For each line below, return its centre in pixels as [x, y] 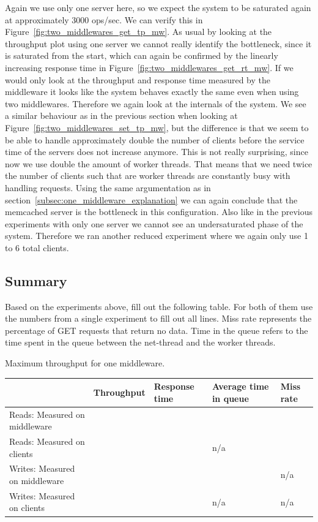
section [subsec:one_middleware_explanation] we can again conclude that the [151, 199]
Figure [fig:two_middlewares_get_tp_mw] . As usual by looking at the [139, 32]
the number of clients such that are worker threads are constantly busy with [148, 176]
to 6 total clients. [37, 247]
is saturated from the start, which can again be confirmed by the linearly [142, 55]
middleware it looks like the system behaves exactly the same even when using [152, 92]
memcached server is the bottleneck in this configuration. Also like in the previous [159, 212]
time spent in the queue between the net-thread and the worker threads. [140, 342]
